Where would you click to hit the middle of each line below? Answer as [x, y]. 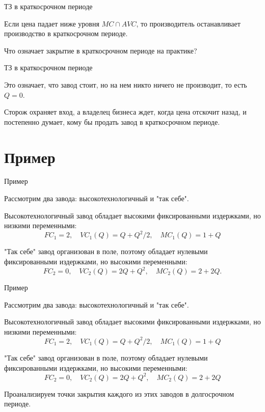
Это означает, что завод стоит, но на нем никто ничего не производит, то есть [126, 84]
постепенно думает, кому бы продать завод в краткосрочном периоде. [112, 121]
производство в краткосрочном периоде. [66, 33]
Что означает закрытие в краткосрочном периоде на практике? [101, 50]
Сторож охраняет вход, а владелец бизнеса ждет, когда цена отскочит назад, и [125, 112]
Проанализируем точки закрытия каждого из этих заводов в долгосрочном [119, 393]
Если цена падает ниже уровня [52, 23]
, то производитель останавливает [188, 23]
